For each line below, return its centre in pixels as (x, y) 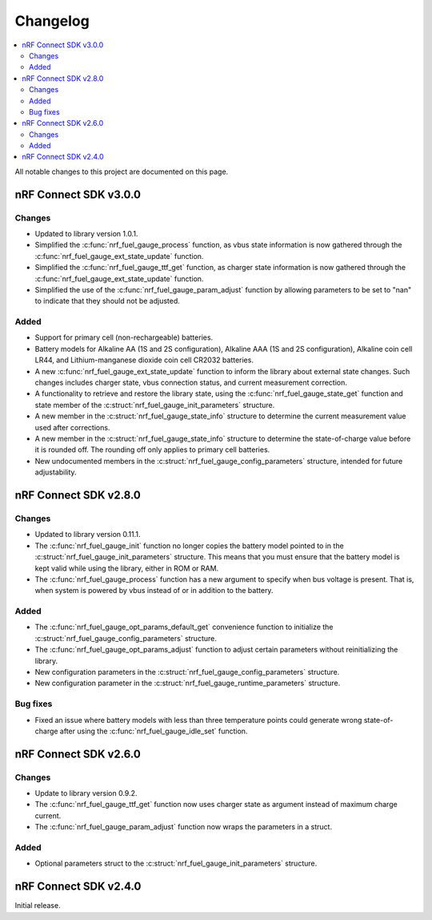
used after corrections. (72, 427)
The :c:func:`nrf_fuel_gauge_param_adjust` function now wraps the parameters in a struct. (183, 827)
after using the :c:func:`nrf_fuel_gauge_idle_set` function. (154, 731)
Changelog (52, 21)
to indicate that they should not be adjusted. (107, 301)
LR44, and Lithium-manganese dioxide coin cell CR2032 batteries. (144, 360)
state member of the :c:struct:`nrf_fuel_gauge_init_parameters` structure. (155, 405)
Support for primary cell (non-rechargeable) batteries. (124, 337)
